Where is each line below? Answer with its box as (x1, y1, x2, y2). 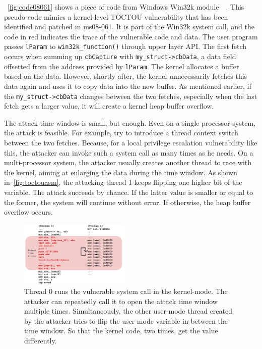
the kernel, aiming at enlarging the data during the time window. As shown (4, 167, 237, 177)
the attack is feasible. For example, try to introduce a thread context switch (4, 127, 238, 138)
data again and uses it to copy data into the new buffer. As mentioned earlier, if (4, 80, 251, 91)
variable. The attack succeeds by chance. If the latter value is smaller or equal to (4, 186, 253, 197)
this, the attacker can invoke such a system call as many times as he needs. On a (4, 147, 253, 158)
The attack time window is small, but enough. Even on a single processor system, (4, 117, 255, 128)
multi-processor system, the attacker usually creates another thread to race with (4, 157, 252, 168)
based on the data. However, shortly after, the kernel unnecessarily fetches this (4, 71, 247, 81)
